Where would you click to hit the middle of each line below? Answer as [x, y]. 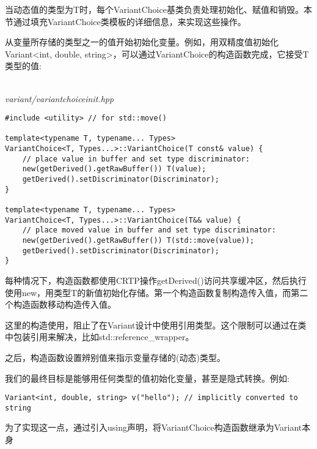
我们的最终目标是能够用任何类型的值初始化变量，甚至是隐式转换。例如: [147, 378]
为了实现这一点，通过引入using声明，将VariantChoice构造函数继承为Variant [154, 427]
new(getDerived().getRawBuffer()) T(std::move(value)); [138, 241]
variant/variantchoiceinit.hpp [60, 98]
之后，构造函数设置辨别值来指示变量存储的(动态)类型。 [115, 357]
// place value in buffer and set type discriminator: [136, 159]
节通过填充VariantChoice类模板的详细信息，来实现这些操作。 [126, 21]
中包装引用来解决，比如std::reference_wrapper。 [100, 337]
